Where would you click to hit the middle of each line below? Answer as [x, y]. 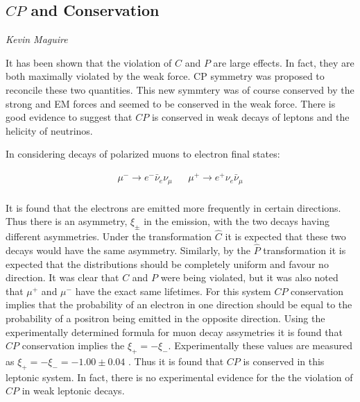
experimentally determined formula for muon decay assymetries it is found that [174, 332]
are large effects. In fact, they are [284, 62]
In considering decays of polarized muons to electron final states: [143, 154]
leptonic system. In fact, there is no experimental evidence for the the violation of [179, 377]
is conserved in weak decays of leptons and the [250, 117]
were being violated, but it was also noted [249, 277]
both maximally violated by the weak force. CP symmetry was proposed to [165, 76]
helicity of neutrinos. [49, 130]
